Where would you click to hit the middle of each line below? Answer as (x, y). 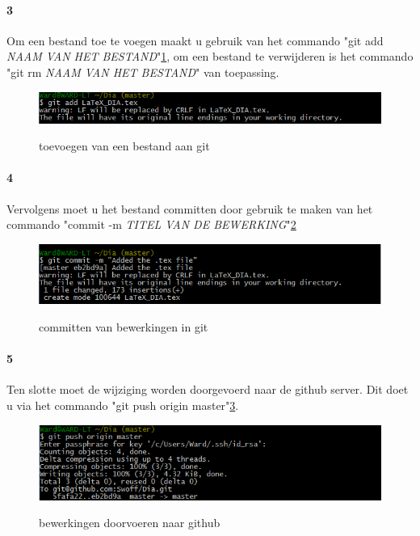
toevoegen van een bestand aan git (124, 146)
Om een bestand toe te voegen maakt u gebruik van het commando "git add (195, 40)
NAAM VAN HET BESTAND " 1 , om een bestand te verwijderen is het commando (210, 56)
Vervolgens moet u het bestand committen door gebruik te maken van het (190, 208)
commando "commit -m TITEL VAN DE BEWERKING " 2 (151, 224)
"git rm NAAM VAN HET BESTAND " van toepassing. (143, 72)
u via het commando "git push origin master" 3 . (123, 405)
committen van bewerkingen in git (124, 326)
